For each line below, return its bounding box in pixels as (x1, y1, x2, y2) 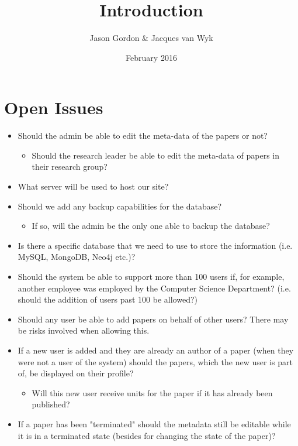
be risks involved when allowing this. (18, 324, 150, 337)
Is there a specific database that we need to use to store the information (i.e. (18, 239, 293, 251)
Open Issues (4, 95, 103, 119)
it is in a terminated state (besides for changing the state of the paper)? (18, 429, 276, 441)
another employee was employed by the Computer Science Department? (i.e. (18, 282, 291, 294)
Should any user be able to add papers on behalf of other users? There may (18, 313, 289, 325)
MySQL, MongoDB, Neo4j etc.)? (18, 251, 136, 263)
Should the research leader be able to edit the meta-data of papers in (32, 149, 280, 161)
